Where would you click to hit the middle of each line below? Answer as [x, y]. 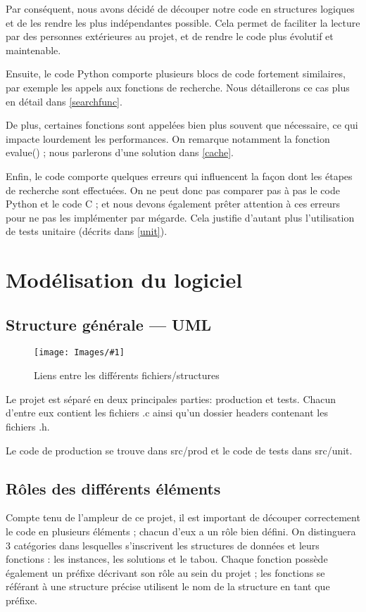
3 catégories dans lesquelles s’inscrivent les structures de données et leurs [163, 545]
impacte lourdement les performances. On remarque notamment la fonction [168, 138]
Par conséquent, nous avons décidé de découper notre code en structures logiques [180, 8]
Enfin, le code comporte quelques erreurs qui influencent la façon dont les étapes [179, 176]
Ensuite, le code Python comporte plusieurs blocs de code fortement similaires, [176, 74]
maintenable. [33, 50]
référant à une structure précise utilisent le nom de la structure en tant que [168, 586]
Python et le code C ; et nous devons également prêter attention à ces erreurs [173, 204]
